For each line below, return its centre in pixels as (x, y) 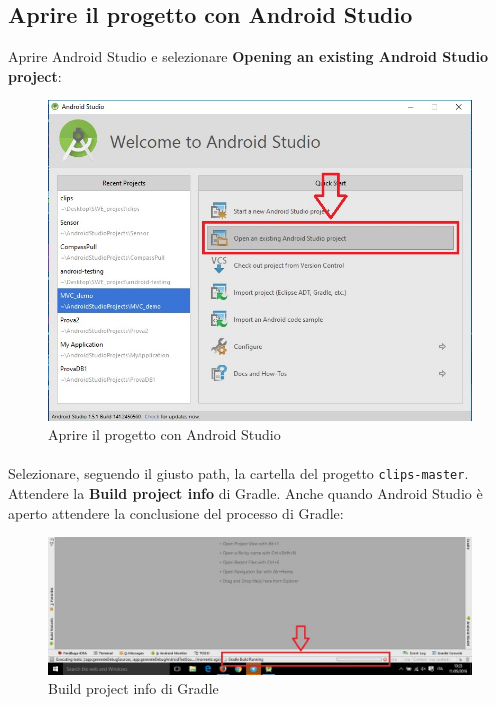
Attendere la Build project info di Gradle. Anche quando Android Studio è (245, 493)
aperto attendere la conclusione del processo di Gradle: (176, 512)
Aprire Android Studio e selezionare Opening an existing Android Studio (248, 56)
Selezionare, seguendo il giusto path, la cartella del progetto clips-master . (238, 473)
